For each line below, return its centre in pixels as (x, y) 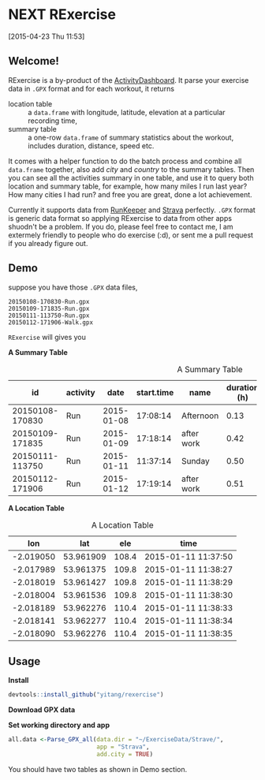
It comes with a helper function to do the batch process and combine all (125, 161)
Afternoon (200, 416)
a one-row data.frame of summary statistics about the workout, (131, 137)
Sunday (196, 461)
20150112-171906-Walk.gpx (50, 322)
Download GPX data (42, 710)
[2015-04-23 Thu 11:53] (47, 36)
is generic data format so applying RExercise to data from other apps (120, 218)
